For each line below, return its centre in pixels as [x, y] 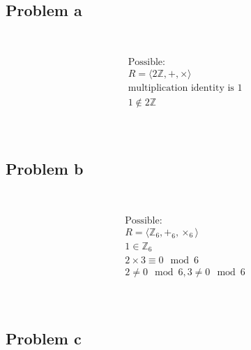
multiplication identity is [181, 88]
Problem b [45, 168]
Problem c [44, 338]
